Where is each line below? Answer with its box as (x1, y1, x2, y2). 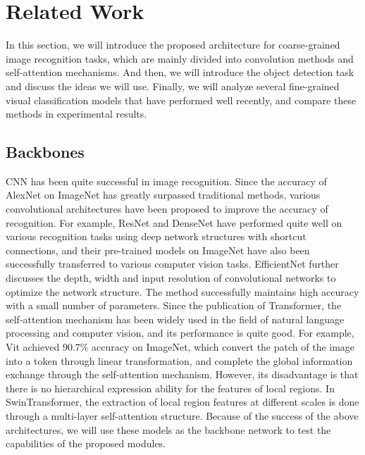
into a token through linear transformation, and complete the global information (6, 353, 353, 368)
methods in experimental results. (6, 106, 147, 121)
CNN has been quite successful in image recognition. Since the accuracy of (6, 173, 327, 188)
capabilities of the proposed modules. (6, 436, 166, 451)
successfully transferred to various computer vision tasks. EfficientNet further (6, 256, 339, 271)
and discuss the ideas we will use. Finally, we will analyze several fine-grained (6, 78, 340, 93)
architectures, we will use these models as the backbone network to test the (6, 422, 331, 437)
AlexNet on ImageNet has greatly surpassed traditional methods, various (6, 187, 321, 202)
